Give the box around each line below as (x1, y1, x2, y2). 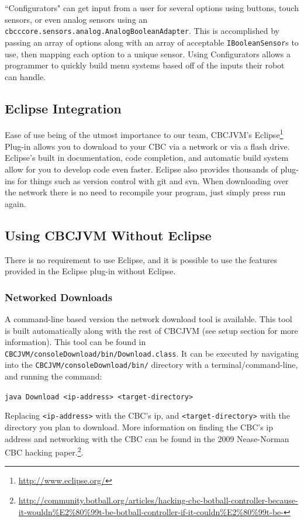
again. (5, 197, 26, 209)
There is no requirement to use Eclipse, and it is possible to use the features (5, 253, 278, 265)
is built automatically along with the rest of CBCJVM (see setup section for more (5, 324, 298, 336)
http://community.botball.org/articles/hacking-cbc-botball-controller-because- (18, 494, 298, 506)
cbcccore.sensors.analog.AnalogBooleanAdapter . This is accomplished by (5, 25, 279, 37)
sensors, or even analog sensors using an (5, 13, 148, 25)
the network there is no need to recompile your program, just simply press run (5, 186, 286, 198)
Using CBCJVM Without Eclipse (5, 226, 212, 244)
